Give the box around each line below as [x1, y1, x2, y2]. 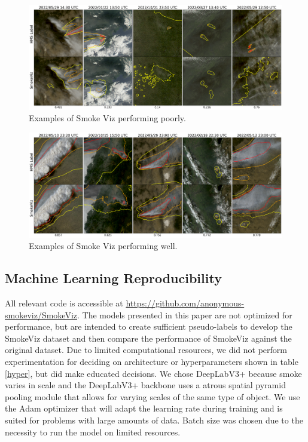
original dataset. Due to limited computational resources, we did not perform [5, 343, 287, 356]
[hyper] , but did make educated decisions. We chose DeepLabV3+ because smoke [5, 367, 302, 379]
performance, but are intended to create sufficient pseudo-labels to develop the [5, 320, 292, 333]
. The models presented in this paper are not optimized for [77, 308, 292, 321]
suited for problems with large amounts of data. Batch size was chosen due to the [5, 413, 303, 426]
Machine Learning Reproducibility [5, 269, 222, 287]
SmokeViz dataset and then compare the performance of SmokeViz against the [5, 331, 292, 344]
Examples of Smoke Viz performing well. [29, 240, 178, 252]
